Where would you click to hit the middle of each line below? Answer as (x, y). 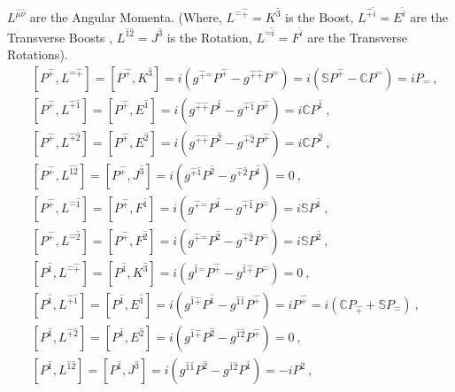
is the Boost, (320, 17)
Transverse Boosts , (60, 37)
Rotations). (38, 54)
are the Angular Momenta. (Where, (126, 17)
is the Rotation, (209, 37)
